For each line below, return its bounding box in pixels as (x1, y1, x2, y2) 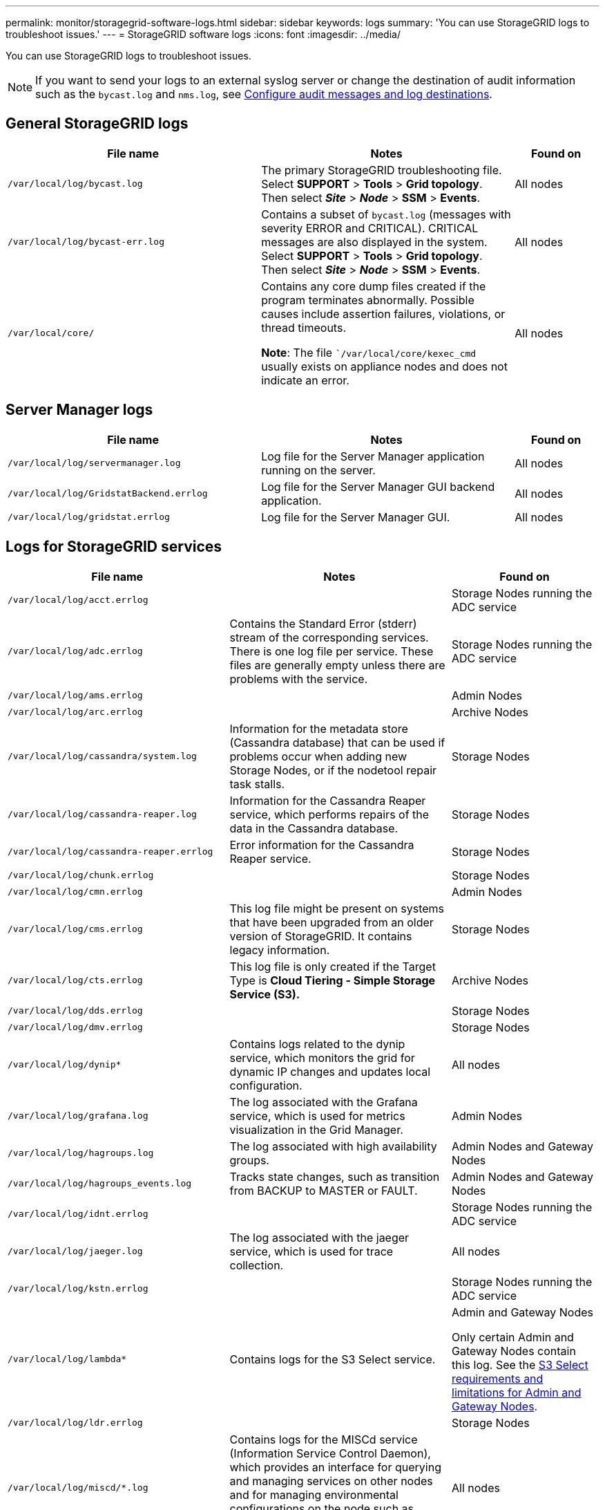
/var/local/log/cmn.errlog (8, 886, 143, 897)
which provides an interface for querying (229, 1460, 441, 1474)
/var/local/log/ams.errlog (8, 690, 143, 701)
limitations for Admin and (452, 1385, 582, 1399)
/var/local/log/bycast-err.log (8, 236, 164, 248)
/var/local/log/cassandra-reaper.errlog (8, 846, 213, 857)
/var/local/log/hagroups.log (8, 1148, 154, 1159)
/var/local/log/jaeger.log (8, 1246, 143, 1257)
